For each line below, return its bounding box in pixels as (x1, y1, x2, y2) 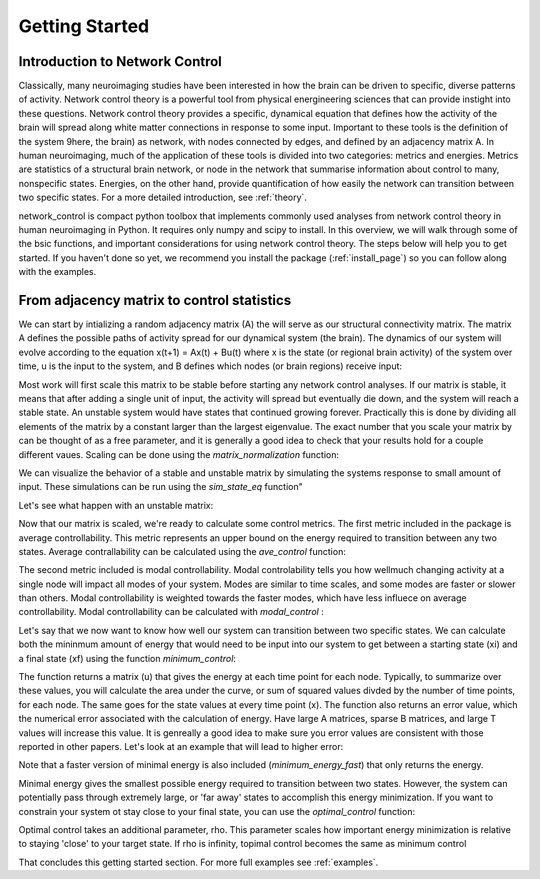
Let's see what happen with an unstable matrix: (18, 499, 214, 511)
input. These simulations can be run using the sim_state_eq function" (18, 481, 304, 493)
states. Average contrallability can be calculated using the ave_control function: (18, 545, 347, 557)
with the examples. (18, 266, 97, 278)
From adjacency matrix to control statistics (18, 291, 292, 309)
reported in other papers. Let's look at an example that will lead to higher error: (18, 740, 344, 752)
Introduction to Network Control (18, 53, 222, 70)
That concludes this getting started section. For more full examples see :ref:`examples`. (18, 856, 379, 868)
